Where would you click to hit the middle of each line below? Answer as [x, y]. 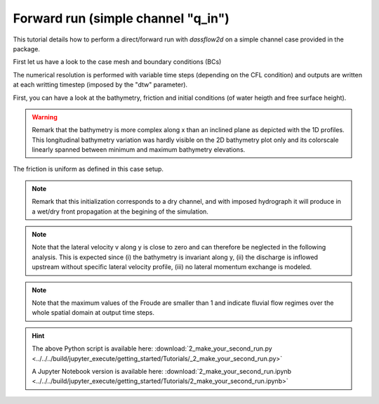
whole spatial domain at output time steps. [93, 313]
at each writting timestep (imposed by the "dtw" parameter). [100, 85]
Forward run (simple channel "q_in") [121, 18]
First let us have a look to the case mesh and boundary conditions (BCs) [117, 62]
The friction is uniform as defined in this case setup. [88, 169]
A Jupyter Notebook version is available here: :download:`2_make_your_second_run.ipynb [161, 371]
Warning [45, 117]
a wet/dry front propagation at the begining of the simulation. [120, 211]
